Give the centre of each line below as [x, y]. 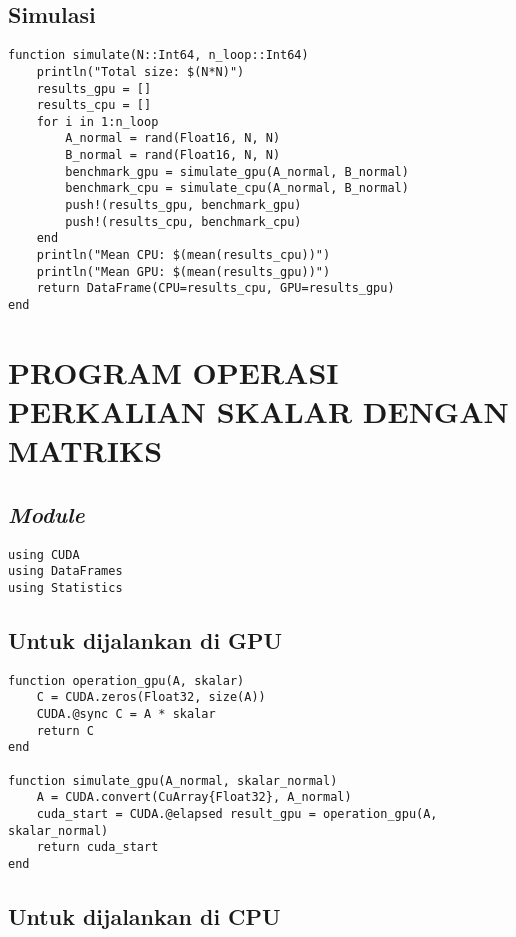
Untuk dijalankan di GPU [145, 640]
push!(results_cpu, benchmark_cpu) [183, 221]
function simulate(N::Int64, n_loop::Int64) [158, 55]
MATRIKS [85, 450]
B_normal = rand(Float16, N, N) [173, 155]
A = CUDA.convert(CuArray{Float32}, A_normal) [194, 797]
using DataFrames [65, 571]
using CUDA [44, 554]
